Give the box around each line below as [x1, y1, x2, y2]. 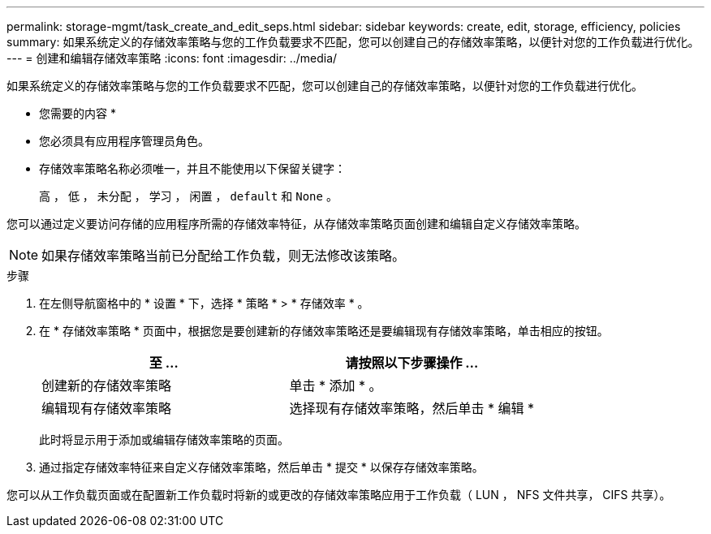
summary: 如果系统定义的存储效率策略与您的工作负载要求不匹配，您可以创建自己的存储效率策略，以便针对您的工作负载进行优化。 [6, 35, 700, 49]
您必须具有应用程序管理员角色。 [39, 134, 209, 148]
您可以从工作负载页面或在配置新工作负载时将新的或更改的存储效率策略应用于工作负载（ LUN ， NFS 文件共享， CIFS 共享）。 [6, 488, 671, 502]
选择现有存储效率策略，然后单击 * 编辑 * [289, 400, 535, 416]
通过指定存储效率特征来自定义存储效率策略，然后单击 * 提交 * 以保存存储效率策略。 [39, 460, 484, 474]
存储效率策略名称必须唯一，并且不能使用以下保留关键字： [39, 161, 346, 175]
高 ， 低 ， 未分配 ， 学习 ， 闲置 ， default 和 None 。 [39, 189, 338, 203]
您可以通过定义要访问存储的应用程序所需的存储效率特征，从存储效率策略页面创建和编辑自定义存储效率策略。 [6, 217, 586, 230]
